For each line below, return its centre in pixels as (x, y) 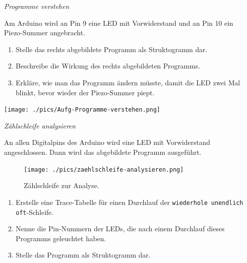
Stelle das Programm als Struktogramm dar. (83, 255)
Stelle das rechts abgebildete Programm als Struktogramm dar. (111, 49)
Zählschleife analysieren (40, 125)
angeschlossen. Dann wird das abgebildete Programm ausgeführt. (103, 152)
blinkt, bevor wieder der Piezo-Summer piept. (85, 92)
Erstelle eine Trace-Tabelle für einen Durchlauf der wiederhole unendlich (129, 202)
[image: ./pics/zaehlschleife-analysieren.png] (104, 169)
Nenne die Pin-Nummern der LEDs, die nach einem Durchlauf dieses (120, 229)
